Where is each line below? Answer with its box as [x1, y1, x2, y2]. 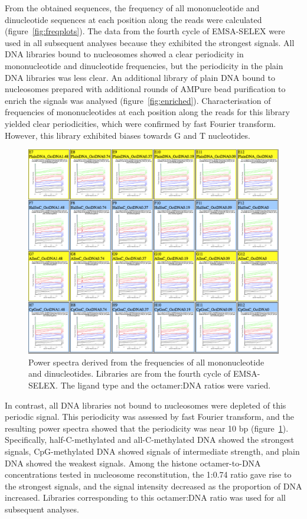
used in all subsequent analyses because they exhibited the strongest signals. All [5, 36, 295, 48]
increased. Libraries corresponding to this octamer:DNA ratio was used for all [5, 491, 286, 504]
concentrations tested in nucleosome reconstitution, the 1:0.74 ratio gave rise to [5, 468, 292, 481]
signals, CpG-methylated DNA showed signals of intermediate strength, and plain [5, 445, 300, 458]
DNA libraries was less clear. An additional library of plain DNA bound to [5, 71, 275, 83]
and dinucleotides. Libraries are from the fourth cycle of [28, 367, 231, 380]
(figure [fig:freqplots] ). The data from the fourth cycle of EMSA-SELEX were [5, 25, 285, 37]
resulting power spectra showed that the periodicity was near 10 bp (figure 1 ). [5, 422, 289, 434]
